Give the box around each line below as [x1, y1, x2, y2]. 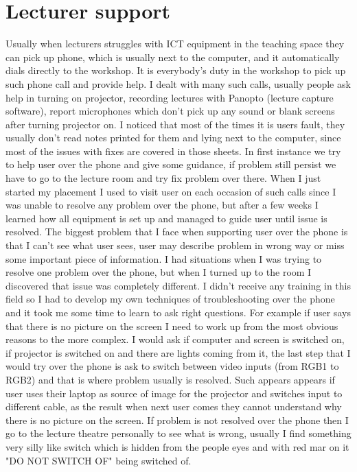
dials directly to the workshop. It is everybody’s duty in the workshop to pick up [5, 63, 346, 78]
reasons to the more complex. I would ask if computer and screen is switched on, [5, 332, 345, 346]
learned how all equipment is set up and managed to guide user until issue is [5, 211, 327, 225]
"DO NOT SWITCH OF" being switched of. [5, 453, 192, 467]
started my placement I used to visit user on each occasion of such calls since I [5, 184, 336, 198]
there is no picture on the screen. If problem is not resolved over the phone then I [5, 412, 349, 427]
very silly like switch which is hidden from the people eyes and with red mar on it [5, 439, 349, 453]
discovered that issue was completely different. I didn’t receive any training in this [5, 278, 351, 292]
